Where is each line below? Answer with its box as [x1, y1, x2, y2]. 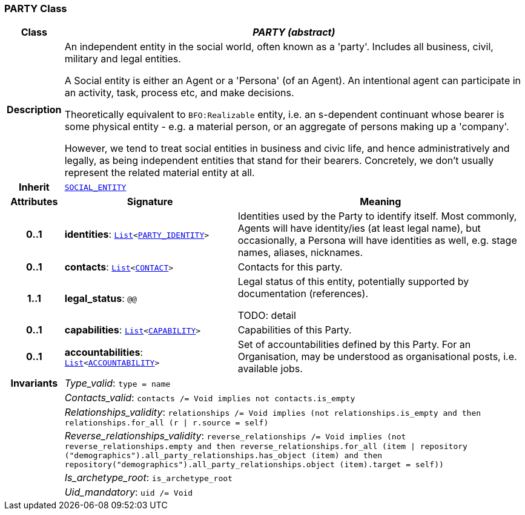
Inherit [18, 181, 50, 194]
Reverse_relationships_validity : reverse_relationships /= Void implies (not [64, 430, 406, 442]
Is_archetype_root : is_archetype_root [64, 471, 233, 484]
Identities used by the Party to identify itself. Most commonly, [237, 210, 517, 223]
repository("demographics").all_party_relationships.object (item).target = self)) [64, 460, 444, 470]
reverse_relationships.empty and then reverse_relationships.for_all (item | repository [64, 442, 467, 451]
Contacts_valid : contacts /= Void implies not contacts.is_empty [64, 392, 355, 404]
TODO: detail [237, 309, 296, 322]
